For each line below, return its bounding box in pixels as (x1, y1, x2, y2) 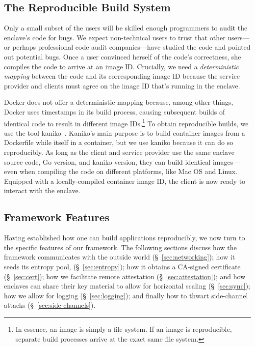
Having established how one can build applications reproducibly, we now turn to (4, 232, 245, 243)
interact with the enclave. (4, 185, 80, 196)
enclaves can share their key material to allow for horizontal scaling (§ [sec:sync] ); (4, 281, 251, 291)
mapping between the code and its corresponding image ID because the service (4, 71, 240, 81)
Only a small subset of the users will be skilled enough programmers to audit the (4, 23, 248, 33)
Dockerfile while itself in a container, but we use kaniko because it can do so (4, 137, 233, 147)
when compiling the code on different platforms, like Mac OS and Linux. (19, 166, 237, 176)
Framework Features (4, 209, 110, 225)
